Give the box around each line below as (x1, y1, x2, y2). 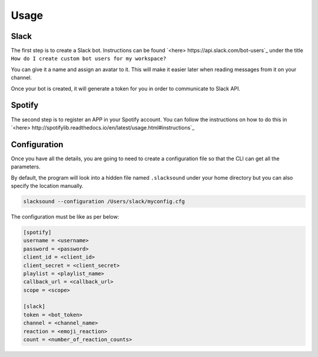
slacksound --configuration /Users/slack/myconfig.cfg (23, 198, 185, 204)
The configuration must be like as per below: (11, 213, 120, 220)
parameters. (11, 163, 41, 170)
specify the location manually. (11, 183, 84, 189)
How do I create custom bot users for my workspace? (11, 55, 167, 62)
